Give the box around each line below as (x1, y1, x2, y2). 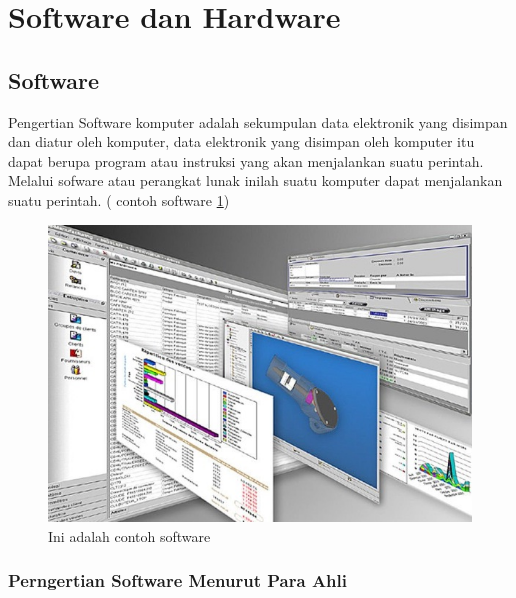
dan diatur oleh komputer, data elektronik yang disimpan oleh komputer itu (8, 131, 475, 152)
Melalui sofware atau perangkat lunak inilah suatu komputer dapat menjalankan (8, 170, 503, 191)
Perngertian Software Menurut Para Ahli (8, 568, 347, 593)
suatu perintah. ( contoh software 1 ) (8, 189, 230, 210)
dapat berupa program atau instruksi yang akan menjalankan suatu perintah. (8, 150, 484, 171)
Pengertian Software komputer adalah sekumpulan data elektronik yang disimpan (8, 111, 508, 132)
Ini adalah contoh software (48, 525, 211, 546)
